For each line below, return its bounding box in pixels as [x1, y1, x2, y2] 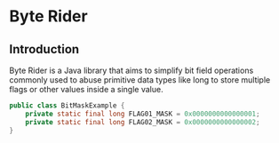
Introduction [9, 42, 80, 57]
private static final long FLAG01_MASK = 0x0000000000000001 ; [25, 109, 260, 118]
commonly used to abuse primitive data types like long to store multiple [9, 75, 271, 85]
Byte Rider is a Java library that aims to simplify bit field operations [9, 65, 254, 75]
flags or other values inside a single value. [9, 84, 163, 94]
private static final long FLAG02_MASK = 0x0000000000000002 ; [25, 117, 260, 126]
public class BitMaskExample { [9, 101, 125, 110]
